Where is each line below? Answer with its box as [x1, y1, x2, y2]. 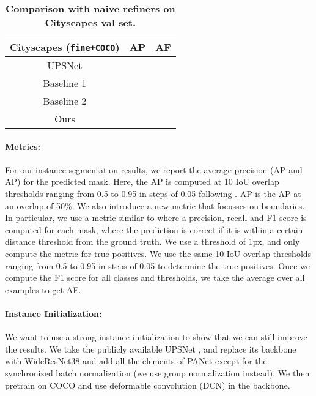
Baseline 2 [43, 94, 87, 108]
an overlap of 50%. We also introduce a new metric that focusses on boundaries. [5, 199, 305, 212]
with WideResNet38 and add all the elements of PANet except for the [5, 354, 267, 367]
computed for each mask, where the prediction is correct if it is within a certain [5, 223, 303, 236]
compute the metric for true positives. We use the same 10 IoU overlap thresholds [5, 247, 312, 260]
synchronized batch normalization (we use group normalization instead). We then [5, 366, 310, 379]
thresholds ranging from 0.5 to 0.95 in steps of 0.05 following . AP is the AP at [5, 187, 301, 200]
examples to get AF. [5, 283, 81, 296]
